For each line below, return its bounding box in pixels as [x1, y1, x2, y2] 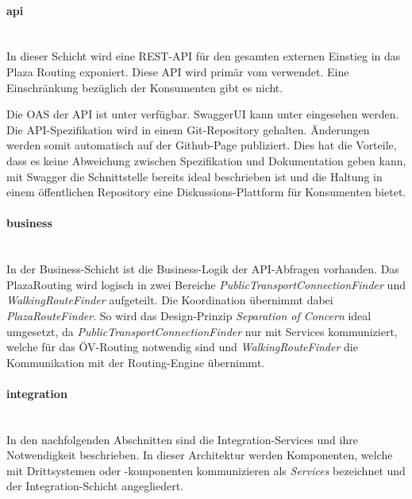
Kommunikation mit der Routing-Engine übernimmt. [6, 354, 265, 370]
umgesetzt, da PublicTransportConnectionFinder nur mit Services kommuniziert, [6, 323, 398, 339]
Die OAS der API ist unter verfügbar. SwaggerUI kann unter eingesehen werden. [6, 106, 399, 122]
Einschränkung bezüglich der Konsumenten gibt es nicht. [6, 79, 283, 95]
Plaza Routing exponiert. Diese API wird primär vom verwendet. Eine [6, 63, 349, 79]
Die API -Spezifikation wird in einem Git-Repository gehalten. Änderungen [6, 121, 370, 137]
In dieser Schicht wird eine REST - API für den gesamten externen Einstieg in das [6, 48, 401, 64]
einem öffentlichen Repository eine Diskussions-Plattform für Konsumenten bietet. [6, 184, 406, 200]
